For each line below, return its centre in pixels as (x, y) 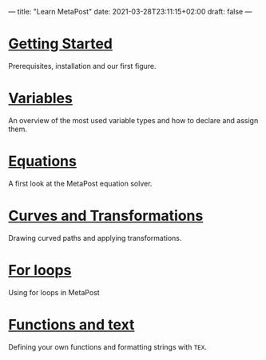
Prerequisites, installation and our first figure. (83, 66)
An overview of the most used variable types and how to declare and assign (133, 120)
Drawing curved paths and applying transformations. (95, 238)
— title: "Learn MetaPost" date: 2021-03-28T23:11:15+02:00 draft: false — (130, 12)
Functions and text (71, 324)
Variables (41, 98)
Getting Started (61, 44)
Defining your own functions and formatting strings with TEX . (108, 346)
